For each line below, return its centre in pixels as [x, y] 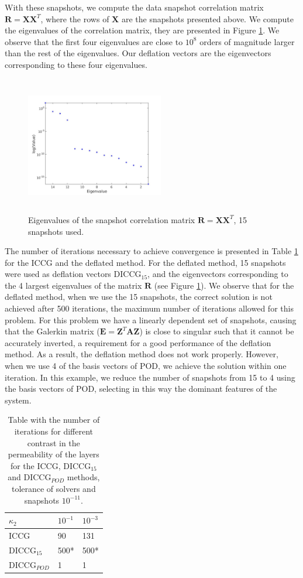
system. [18, 400]
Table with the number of [54, 420]
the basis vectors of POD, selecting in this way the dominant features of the [141, 389]
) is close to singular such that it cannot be [217, 331]
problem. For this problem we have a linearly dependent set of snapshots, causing [151, 319]
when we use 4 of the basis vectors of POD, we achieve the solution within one [146, 366]
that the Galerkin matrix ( [52, 331]
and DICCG [30, 477]
